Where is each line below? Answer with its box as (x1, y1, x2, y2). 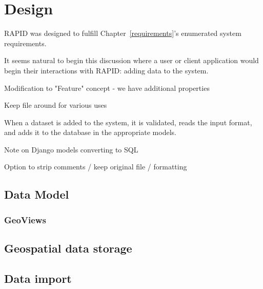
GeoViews (4, 213, 46, 226)
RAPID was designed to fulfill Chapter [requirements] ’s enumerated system (4, 28, 241, 38)
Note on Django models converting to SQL (4, 144, 138, 155)
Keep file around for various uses (4, 100, 107, 110)
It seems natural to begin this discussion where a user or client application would (4, 55, 259, 66)
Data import (4, 270, 72, 286)
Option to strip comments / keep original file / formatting (4, 161, 187, 172)
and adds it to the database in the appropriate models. (4, 127, 176, 138)
